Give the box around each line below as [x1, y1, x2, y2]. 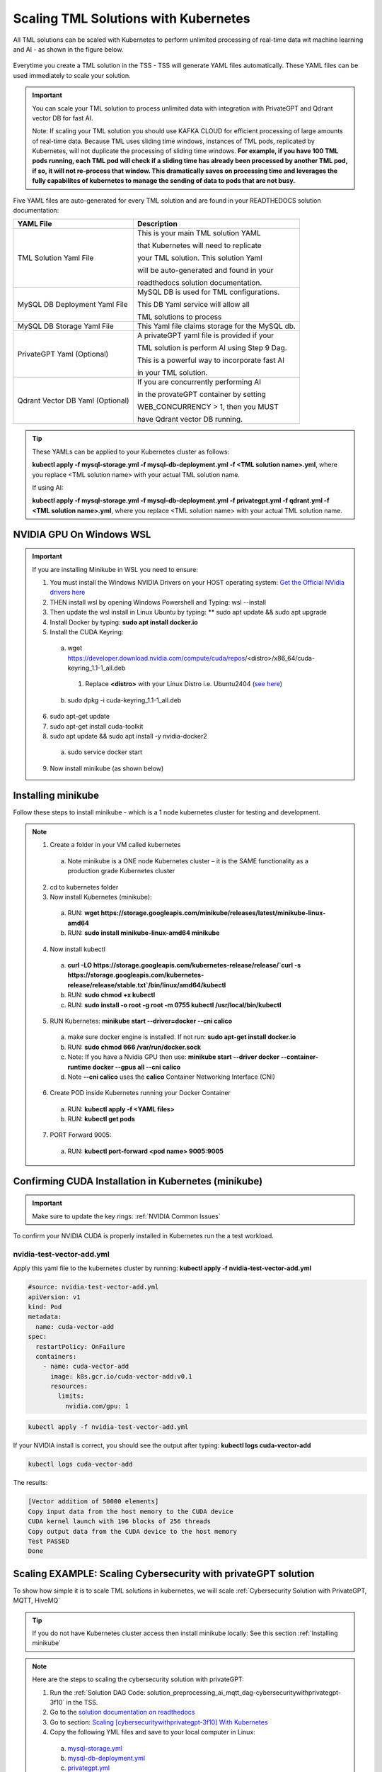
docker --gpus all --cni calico [92, 1062, 181, 1071]
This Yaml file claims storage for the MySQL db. [137, 321, 296, 331]
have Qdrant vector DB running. [137, 415, 243, 425]
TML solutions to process [137, 312, 222, 322]
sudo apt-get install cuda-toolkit [50, 722, 144, 730]
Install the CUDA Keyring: [50, 627, 124, 636]
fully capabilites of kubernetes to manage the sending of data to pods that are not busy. [32, 176, 296, 185]
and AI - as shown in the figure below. [13, 45, 124, 53]
